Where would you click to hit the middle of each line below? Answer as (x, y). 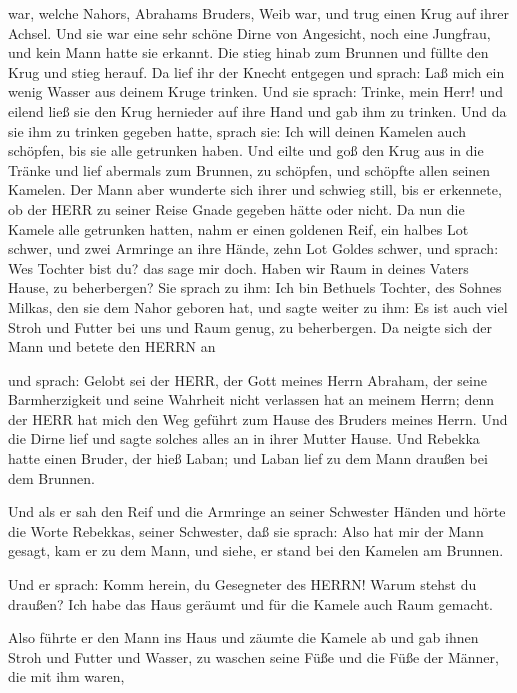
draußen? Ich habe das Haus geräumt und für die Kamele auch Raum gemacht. (251, 603)
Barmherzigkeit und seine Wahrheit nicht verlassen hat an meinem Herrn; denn (251, 399)
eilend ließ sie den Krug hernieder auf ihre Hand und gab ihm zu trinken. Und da (257, 110)
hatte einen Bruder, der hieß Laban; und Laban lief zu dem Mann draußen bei (248, 458)
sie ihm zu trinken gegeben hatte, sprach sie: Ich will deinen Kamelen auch (237, 130)
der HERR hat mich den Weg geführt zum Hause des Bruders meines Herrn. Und (258, 418)
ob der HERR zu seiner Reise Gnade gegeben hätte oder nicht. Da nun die (236, 208)
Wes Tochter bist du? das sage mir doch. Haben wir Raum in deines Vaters (238, 267)
